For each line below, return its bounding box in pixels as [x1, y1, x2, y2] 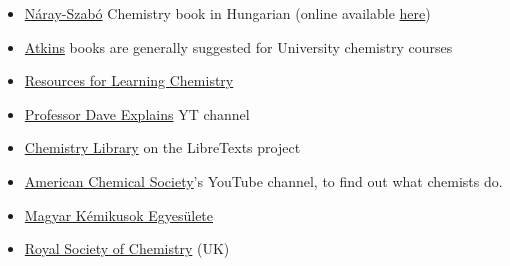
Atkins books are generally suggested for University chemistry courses [24, 36, 453, 57]
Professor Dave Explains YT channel [24, 103, 250, 124]
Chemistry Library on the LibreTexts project [24, 137, 301, 158]
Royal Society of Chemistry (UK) [24, 238, 230, 259]
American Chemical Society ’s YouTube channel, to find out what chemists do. [24, 170, 503, 191]
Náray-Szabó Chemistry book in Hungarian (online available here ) [24, 3, 431, 23]
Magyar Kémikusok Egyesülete [24, 204, 214, 225]
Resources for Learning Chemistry [24, 70, 234, 91]
